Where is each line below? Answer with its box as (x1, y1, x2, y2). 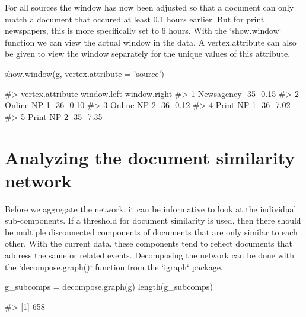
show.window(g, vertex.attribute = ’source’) (5, 67, 165, 79)
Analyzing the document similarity (5, 145, 295, 169)
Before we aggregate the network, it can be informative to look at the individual (5, 202, 297, 215)
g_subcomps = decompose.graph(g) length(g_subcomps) (5, 280, 213, 293)
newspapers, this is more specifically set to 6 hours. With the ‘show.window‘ (5, 24, 282, 37)
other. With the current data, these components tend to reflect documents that (5, 237, 292, 250)
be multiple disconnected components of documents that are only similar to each (5, 225, 298, 238)
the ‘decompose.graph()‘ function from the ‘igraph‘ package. (5, 260, 223, 273)
